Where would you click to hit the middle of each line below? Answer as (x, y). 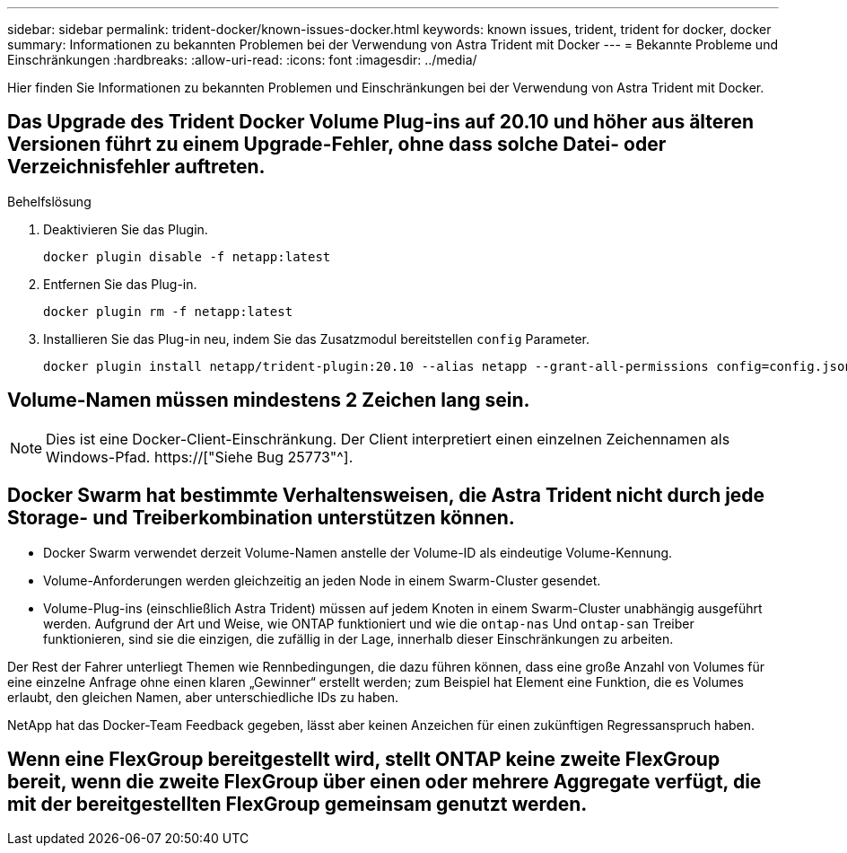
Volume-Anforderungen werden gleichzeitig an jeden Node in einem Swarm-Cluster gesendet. (322, 580)
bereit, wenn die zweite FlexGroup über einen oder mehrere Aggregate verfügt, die (384, 781)
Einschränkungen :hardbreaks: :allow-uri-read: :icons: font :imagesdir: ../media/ (242, 60)
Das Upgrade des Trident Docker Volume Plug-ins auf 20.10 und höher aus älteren (380, 122)
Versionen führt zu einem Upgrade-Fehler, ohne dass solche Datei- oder (337, 145)
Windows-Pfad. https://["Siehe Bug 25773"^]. (200, 457)
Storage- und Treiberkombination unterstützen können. (261, 518)
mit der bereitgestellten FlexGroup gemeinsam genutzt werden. (297, 804)
